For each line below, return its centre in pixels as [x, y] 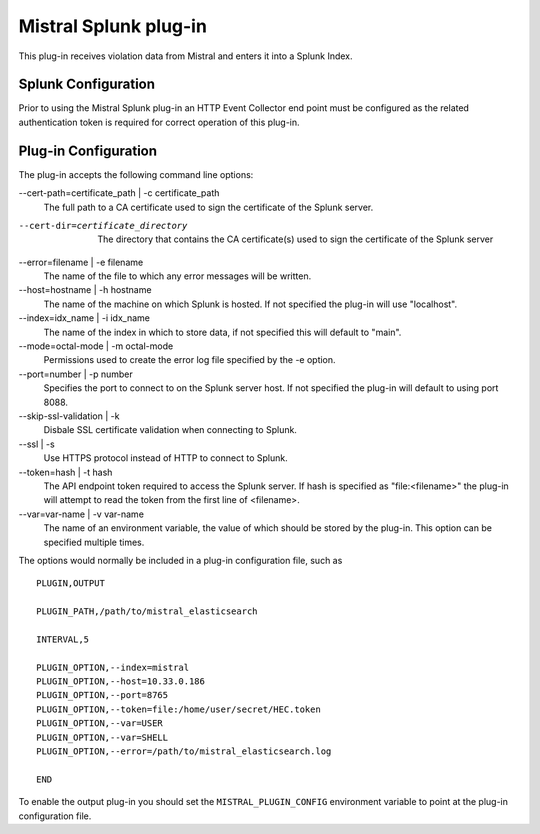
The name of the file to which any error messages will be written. [177, 276]
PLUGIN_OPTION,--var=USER [100, 723]
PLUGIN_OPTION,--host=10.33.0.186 [120, 681]
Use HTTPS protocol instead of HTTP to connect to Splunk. [166, 458]
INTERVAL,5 [63, 639]
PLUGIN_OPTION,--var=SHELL [102, 737]
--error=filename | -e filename [81, 262]
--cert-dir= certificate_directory [103, 225]
